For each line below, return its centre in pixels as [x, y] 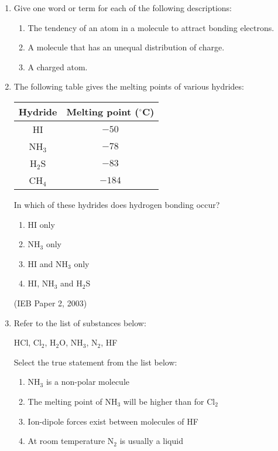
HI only [41, 224]
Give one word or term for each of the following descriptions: [123, 8]
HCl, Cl [28, 342]
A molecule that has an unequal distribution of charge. [126, 47]
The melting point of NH [73, 401]
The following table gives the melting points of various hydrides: [129, 86]
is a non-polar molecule [88, 382]
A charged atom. [58, 66]
